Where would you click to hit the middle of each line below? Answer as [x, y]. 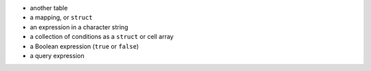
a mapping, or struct [61, 18]
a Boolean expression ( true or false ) [85, 46]
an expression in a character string [79, 27]
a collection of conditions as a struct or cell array [102, 37]
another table [49, 8]
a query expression [57, 55]
